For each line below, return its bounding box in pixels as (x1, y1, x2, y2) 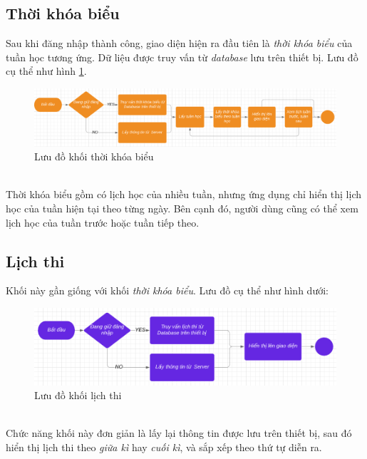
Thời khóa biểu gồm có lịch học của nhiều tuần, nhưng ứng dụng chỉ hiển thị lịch (6, 187, 361, 202)
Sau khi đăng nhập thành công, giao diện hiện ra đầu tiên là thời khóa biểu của (6, 36, 353, 51)
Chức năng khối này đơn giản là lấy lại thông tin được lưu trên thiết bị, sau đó (6, 426, 352, 440)
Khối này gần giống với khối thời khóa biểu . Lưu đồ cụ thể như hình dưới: (6, 283, 329, 298)
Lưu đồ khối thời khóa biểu (34, 149, 154, 164)
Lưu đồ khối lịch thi (34, 388, 122, 403)
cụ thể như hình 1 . (6, 63, 87, 78)
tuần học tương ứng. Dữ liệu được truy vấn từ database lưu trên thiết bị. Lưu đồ (6, 49, 358, 64)
